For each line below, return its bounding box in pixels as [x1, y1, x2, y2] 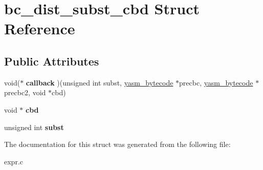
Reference [4, 18, 75, 39]
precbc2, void [4, 87, 46, 98]
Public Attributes [4, 53, 99, 69]
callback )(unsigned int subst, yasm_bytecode [26, 77, 173, 88]
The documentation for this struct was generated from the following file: [4, 139, 231, 150]
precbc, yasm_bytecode [179, 77, 253, 88]
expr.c [4, 156, 23, 166]
